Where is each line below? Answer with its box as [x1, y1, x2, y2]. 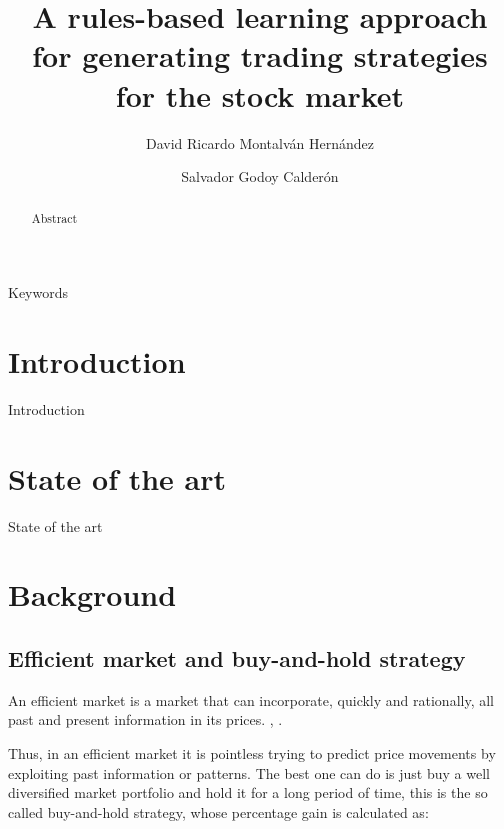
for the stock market [115, 74, 405, 115]
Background [8, 574, 177, 615]
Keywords [8, 282, 69, 303]
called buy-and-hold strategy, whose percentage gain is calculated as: [8, 801, 429, 822]
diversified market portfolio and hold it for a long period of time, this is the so [8, 782, 488, 803]
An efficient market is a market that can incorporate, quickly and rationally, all [8, 689, 495, 710]
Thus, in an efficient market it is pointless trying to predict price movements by [8, 742, 496, 763]
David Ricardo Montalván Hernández [146, 132, 374, 153]
